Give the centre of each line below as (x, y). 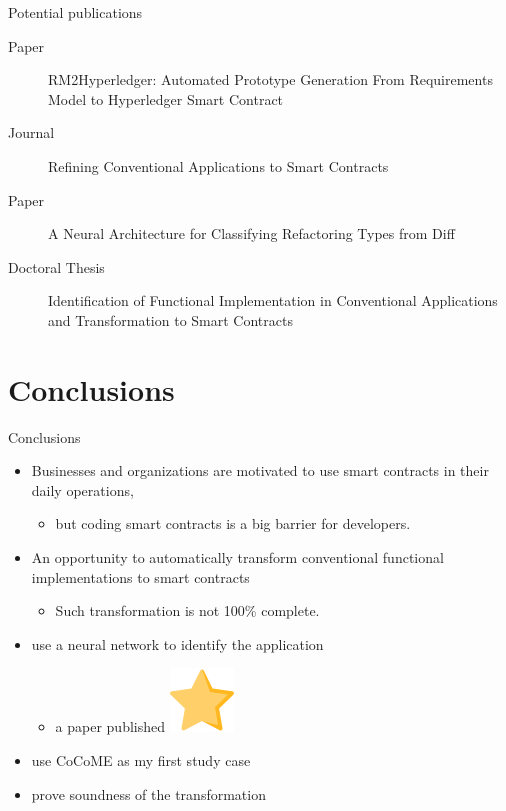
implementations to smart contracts (140, 576)
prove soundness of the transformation (148, 793)
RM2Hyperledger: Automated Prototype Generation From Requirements (270, 79)
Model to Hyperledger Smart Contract (166, 98)
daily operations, (82, 489)
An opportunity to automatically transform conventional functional (237, 557)
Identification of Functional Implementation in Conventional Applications (273, 300)
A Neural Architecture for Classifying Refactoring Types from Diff (251, 233)
